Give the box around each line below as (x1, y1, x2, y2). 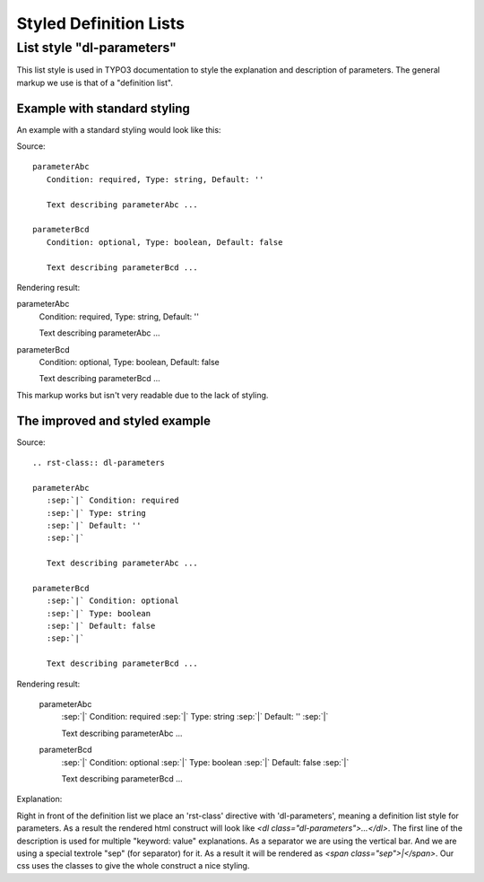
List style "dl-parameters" (16, 39, 177, 56)
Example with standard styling (16, 100, 190, 116)
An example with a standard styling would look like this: (16, 124, 221, 135)
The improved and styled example (16, 413, 211, 428)
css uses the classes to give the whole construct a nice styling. (16, 860, 250, 871)
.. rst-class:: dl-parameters (32, 458, 166, 468)
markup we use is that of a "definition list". (16, 77, 174, 88)
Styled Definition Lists (16, 13, 186, 33)
